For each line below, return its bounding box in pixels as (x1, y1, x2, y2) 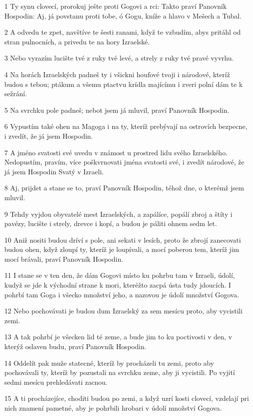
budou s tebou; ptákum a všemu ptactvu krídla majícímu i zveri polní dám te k (4, 79, 243, 89)
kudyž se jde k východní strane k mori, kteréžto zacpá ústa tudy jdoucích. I (4, 280, 231, 290)
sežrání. (4, 88, 27, 99)
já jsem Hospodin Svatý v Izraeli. (4, 166, 104, 176)
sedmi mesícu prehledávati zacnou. (4, 376, 107, 387)
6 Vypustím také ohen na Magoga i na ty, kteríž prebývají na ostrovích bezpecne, (4, 121, 248, 131)
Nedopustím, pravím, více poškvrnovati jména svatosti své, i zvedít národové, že (4, 157, 244, 167)
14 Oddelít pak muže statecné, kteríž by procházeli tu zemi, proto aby (4, 357, 214, 368)
